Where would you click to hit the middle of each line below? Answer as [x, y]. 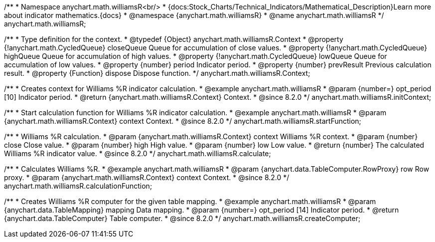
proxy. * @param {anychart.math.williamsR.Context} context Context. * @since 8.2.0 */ [147, 177]
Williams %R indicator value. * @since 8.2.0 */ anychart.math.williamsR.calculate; [138, 153]
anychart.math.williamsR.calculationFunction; [78, 186]
